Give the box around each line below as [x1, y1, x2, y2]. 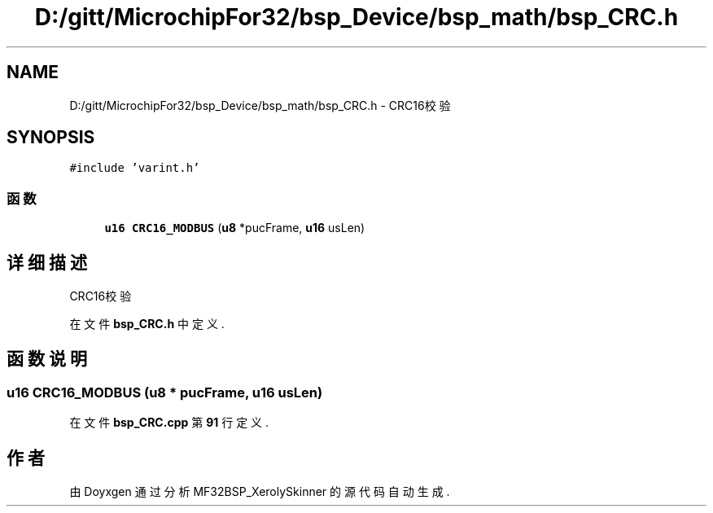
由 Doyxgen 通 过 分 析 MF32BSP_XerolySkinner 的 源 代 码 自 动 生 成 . [69, 484, 450, 499]
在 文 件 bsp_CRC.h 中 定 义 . [69, 317, 225, 331]
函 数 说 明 [7, 349, 87, 370]
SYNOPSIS [7, 127, 95, 148]
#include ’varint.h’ [69, 161, 200, 175]
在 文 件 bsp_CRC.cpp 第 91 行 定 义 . [69, 415, 269, 430]
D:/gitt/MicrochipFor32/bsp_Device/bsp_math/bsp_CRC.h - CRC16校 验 [69, 98, 451, 112]
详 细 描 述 [7, 252, 87, 273]
